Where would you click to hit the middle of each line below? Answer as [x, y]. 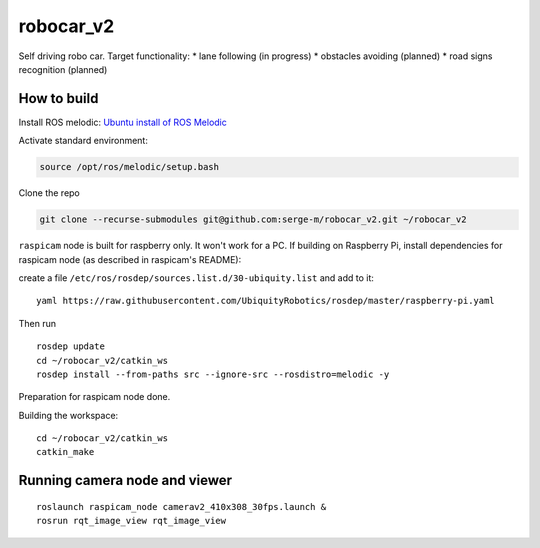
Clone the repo [49, 193]
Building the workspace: [68, 415]
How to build [58, 98]
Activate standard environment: [83, 141]
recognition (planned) [63, 69]
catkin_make [65, 452]
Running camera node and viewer [125, 480]
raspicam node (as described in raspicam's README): [130, 259]
